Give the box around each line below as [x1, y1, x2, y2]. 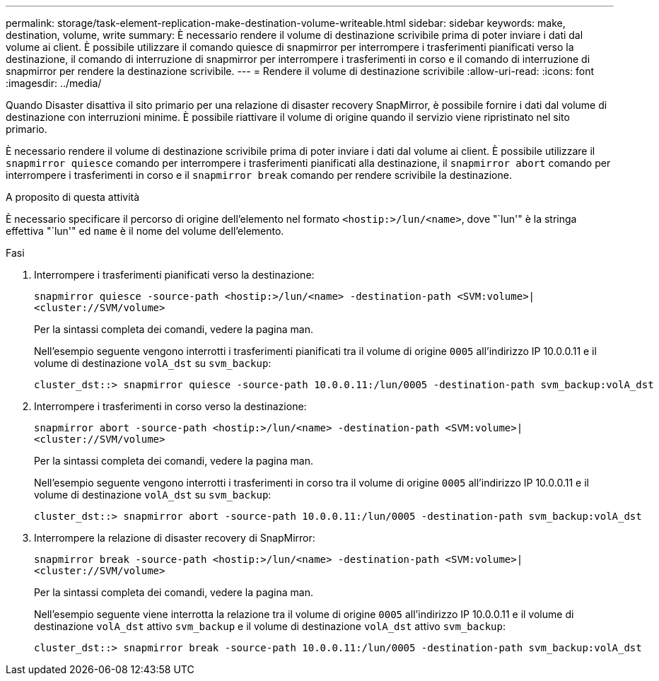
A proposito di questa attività [6, 191, 140, 203]
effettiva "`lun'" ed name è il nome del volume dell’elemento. [6, 225, 284, 237]
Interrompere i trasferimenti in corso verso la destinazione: [34, 400, 307, 412]
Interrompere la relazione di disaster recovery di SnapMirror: [34, 532, 315, 544]
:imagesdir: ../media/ [6, 77, 102, 89]
